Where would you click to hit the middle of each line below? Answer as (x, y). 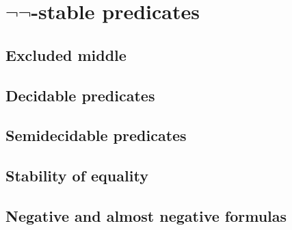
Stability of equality (77, 176)
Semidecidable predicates (96, 135)
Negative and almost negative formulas (146, 215)
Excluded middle (66, 54)
